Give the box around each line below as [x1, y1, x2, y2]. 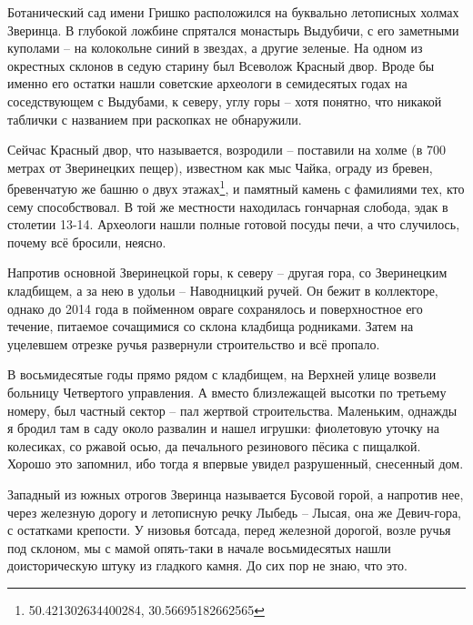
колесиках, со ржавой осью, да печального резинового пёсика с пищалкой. [7, 436, 421, 455]
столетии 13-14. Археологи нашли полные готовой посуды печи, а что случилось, [7, 215, 460, 234]
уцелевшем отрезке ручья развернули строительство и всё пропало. [7, 334, 380, 353]
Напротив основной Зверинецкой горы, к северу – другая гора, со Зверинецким [7, 263, 448, 282]
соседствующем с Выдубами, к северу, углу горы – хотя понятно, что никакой [7, 91, 442, 110]
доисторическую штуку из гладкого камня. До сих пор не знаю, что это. [7, 556, 408, 575]
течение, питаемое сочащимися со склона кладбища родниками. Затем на [7, 317, 414, 336]
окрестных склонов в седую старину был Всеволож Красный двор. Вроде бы [7, 55, 435, 75]
